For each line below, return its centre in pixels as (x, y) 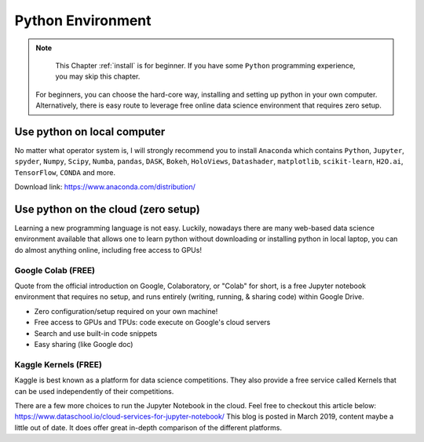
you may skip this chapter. (98, 77)
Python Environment (83, 20)
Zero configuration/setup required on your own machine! (126, 311)
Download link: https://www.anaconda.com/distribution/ (105, 187)
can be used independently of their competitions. (94, 391)
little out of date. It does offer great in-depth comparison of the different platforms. (148, 427)
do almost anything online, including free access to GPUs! (108, 250)
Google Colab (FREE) (55, 270)
